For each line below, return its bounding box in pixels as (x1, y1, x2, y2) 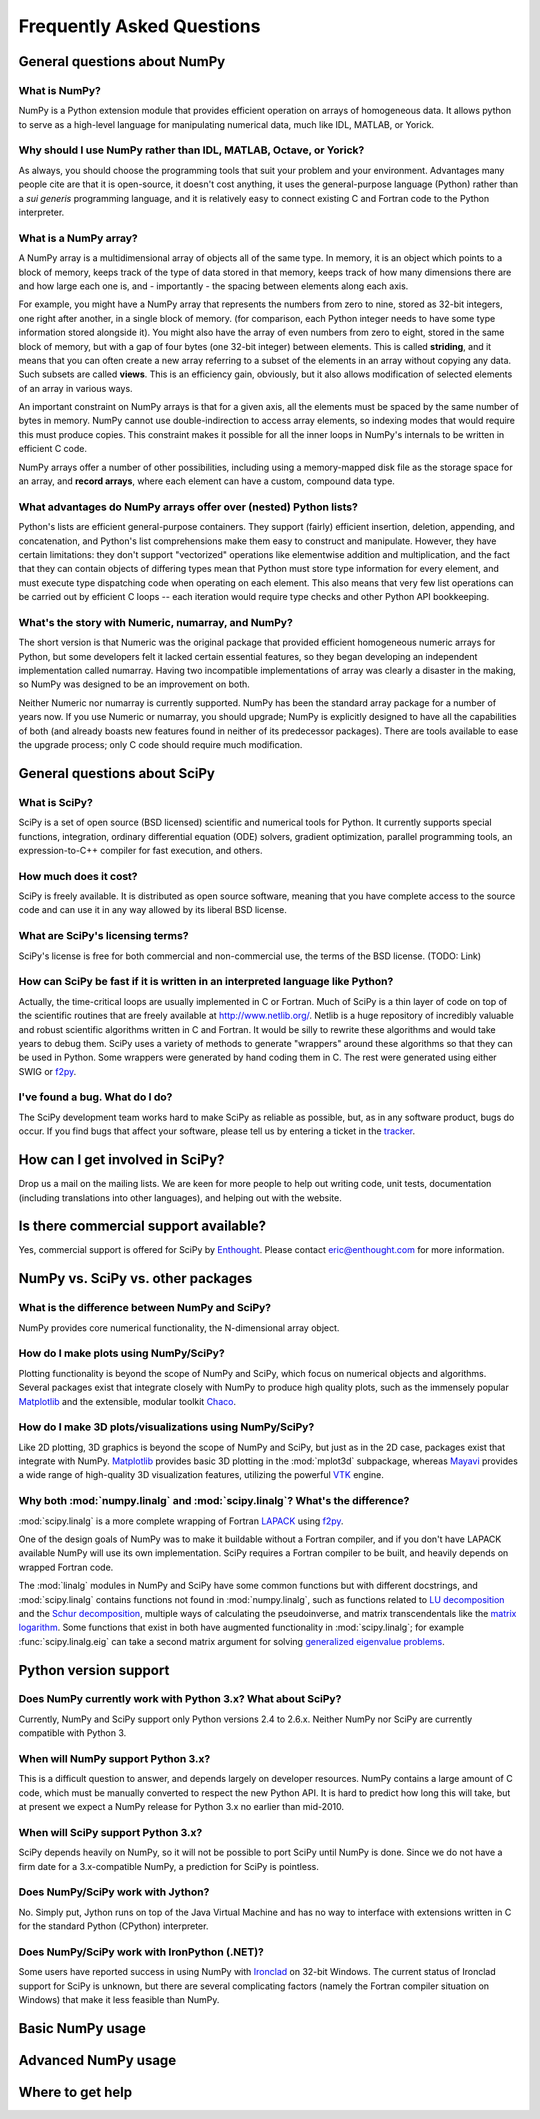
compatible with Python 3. (18, 1727, 127, 1739)
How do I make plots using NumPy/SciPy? (18, 1346, 225, 1360)
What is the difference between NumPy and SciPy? (18, 1301, 272, 1315)
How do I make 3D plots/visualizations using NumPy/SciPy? (18, 1420, 315, 1434)
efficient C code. (18, 443, 88, 455)
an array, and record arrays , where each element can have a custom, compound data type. (18, 475, 395, 487)
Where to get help (18, 2083, 133, 2100)
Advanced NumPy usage (18, 2051, 177, 2069)
